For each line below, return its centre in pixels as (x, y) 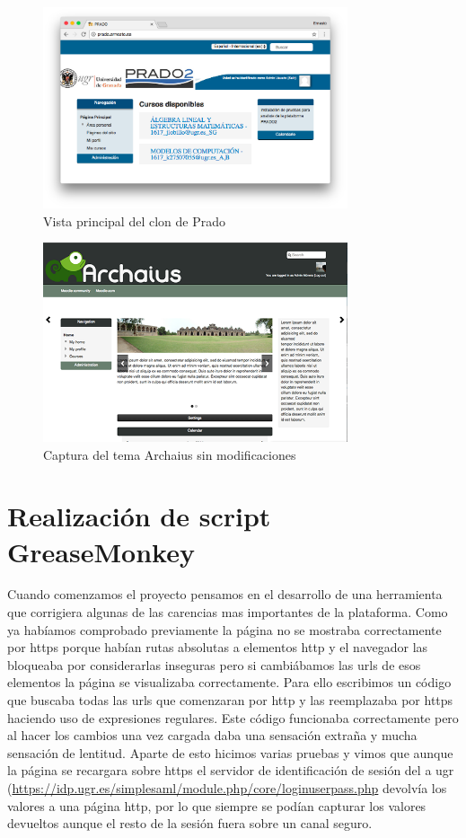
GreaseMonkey (101, 551)
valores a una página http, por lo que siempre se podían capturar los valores (217, 805)
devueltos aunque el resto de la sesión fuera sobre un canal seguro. (190, 823)
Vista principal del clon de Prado (134, 221)
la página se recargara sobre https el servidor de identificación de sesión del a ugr (231, 770)
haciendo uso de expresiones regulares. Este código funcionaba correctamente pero (233, 717)
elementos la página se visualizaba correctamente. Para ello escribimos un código (229, 682)
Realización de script (139, 516)
